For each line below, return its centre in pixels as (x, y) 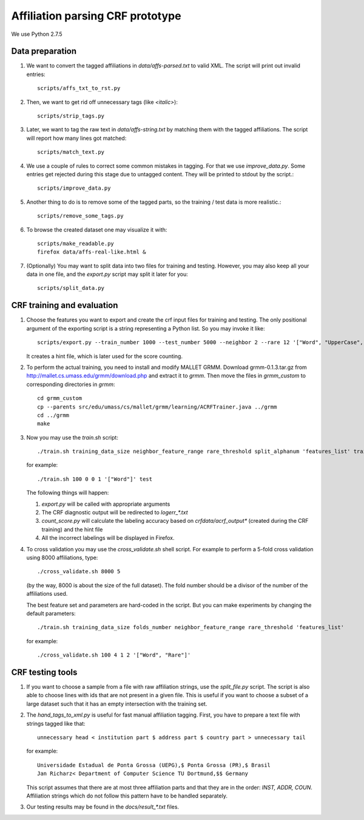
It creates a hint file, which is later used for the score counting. (105, 356)
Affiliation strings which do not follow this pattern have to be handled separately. (127, 796)
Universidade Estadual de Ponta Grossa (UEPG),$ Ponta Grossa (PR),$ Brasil (154, 765)
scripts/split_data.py (71, 288)
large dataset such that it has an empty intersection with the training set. (117, 704)
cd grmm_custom (60, 398)
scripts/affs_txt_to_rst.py (79, 88)
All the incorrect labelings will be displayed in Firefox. (108, 538)
